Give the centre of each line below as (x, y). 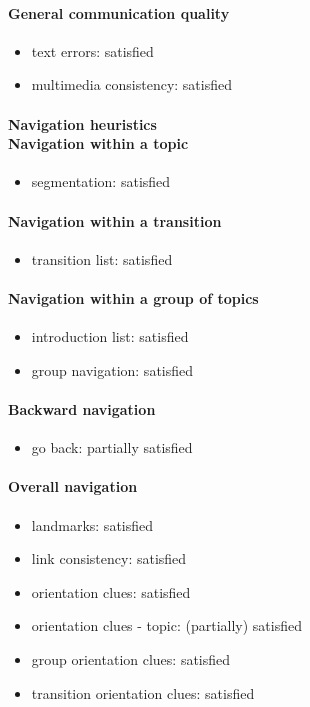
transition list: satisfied (102, 258)
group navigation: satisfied (112, 369)
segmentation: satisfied (101, 181)
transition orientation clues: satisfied (143, 692)
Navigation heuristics (82, 123)
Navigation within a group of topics (133, 297)
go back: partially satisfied (112, 447)
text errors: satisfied (92, 50)
